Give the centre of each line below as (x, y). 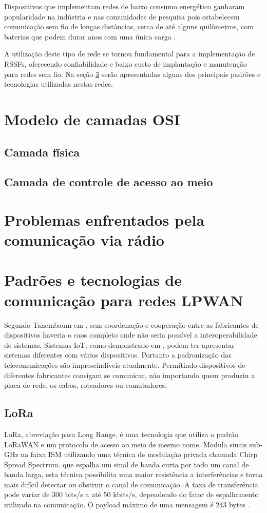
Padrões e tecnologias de (93, 280)
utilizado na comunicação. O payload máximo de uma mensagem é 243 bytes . (127, 505)
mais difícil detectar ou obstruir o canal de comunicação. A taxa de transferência (131, 484)
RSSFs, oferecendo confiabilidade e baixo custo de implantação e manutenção (126, 63)
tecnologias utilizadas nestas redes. (59, 84)
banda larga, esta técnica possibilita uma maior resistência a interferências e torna (133, 474)
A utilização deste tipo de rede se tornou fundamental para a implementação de (130, 54)
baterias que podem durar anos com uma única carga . (90, 36)
